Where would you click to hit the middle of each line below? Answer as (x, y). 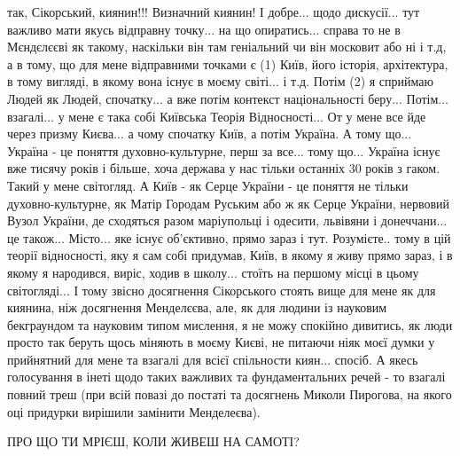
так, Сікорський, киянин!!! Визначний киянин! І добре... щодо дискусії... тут (214, 12)
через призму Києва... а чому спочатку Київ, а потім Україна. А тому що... (210, 134)
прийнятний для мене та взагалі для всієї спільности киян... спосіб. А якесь (213, 359)
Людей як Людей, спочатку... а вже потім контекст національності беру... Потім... (228, 98)
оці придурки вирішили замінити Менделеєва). (134, 411)
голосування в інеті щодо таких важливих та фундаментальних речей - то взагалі (226, 377)
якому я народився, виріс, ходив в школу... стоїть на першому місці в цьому (213, 272)
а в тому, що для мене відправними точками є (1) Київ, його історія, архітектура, (228, 63)
